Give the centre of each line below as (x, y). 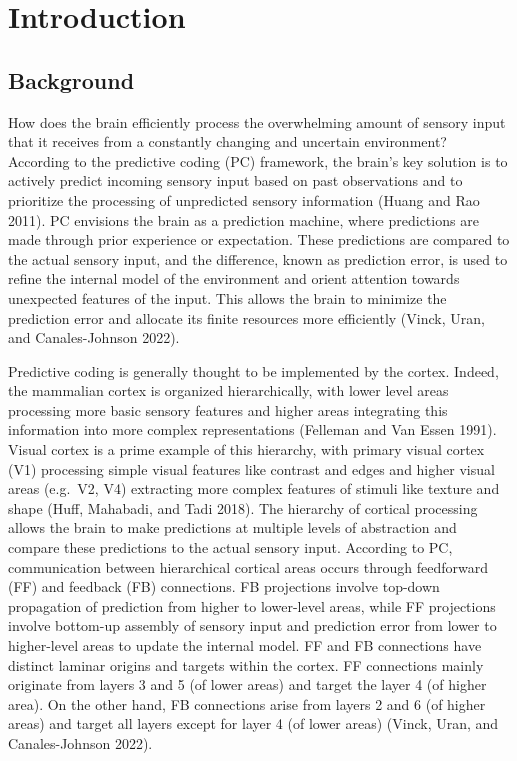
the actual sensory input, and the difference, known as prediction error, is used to (258, 258)
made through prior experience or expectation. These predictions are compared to (259, 239)
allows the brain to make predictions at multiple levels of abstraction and (232, 527)
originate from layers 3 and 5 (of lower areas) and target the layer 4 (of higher (247, 684)
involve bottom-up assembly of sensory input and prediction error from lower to (252, 625)
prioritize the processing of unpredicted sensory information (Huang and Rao (244, 199)
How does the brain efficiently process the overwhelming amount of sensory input (257, 121)
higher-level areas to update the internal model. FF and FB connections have (245, 645)
